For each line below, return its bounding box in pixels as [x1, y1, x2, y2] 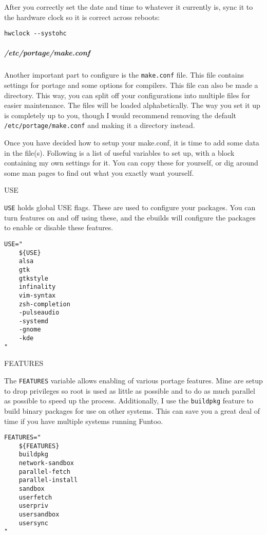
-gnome [18, 326, 41, 334]
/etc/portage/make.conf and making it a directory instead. [4, 120, 195, 131]
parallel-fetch [18, 468, 70, 475]
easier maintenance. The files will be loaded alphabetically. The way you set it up [4, 100, 260, 110]
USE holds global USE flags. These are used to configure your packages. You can [4, 202, 256, 213]
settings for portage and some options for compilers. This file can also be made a [4, 80, 258, 90]
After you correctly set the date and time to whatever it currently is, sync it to [4, 2, 253, 12]
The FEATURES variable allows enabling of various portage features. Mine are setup [4, 375, 263, 386]
